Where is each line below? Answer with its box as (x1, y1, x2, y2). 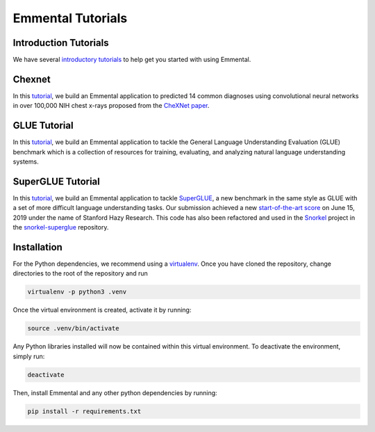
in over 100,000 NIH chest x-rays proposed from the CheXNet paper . (12, 102, 210, 110)
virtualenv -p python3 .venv (27, 288, 127, 296)
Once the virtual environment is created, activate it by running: (12, 306, 192, 314)
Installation (12, 241, 62, 253)
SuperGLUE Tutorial (12, 175, 100, 187)
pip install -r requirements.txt (27, 407, 142, 415)
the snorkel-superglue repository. (12, 223, 109, 232)
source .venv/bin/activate (27, 324, 119, 333)
